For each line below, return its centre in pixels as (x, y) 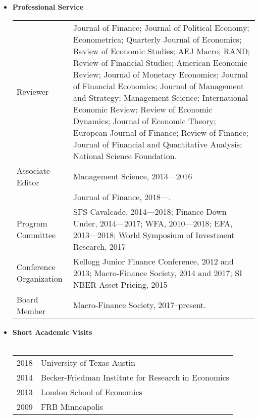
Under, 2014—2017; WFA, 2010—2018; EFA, (153, 223)
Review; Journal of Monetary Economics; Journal (161, 74)
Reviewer (33, 92)
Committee (36, 235)
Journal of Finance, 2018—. (122, 197)
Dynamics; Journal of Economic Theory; (144, 121)
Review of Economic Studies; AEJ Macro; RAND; (162, 51)
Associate (33, 170)
